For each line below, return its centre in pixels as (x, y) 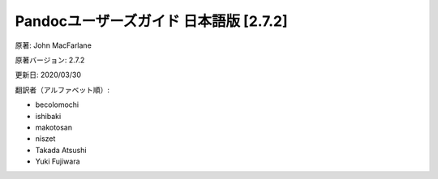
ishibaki (48, 116)
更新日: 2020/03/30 (48, 75)
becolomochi (57, 104)
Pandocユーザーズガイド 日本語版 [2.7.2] (151, 21)
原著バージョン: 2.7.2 (50, 60)
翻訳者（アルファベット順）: (62, 90)
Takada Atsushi (61, 150)
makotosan (54, 127)
